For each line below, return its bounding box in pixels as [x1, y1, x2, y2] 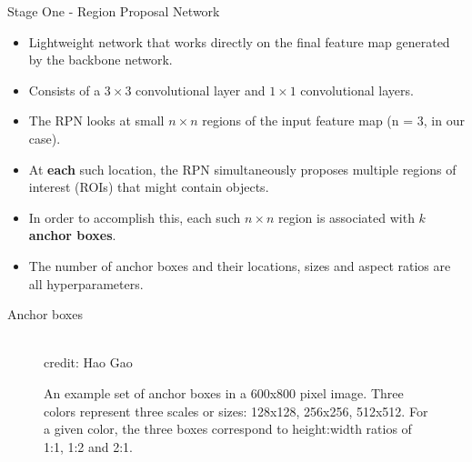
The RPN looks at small [28, 111, 165, 130]
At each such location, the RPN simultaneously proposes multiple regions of [28, 159, 457, 178]
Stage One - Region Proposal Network [7, 2, 220, 20]
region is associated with [277, 207, 415, 226]
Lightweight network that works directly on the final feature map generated [28, 32, 450, 51]
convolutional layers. [300, 80, 414, 99]
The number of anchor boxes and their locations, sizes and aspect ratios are [28, 256, 451, 275]
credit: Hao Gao [44, 353, 133, 372]
